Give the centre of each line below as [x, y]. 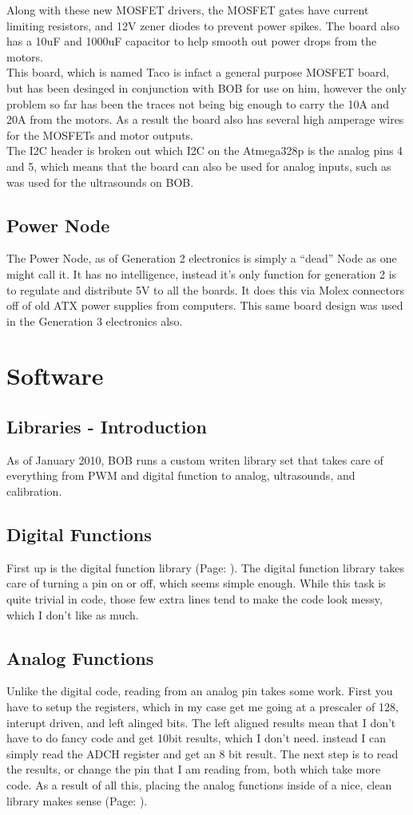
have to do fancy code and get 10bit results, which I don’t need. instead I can [197, 738]
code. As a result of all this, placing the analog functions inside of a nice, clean [199, 785]
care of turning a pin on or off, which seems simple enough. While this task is [196, 583]
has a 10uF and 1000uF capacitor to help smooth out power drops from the [192, 41]
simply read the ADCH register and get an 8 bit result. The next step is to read [203, 753]
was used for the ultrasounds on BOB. [100, 182]
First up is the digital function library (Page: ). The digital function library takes [205, 567]
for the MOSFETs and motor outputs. [100, 135]
